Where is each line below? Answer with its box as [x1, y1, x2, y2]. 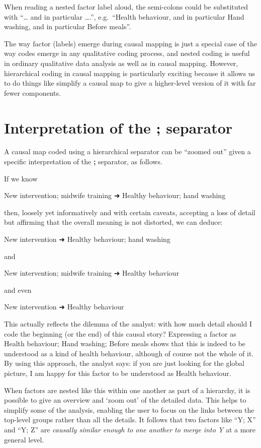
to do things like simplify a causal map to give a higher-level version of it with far [4, 78, 256, 88]
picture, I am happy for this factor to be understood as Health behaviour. [4, 367, 231, 378]
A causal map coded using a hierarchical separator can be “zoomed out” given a [4, 146, 251, 157]
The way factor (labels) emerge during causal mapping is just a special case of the [4, 38, 257, 48]
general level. [4, 434, 44, 444]
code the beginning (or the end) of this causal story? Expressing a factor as [4, 328, 236, 339]
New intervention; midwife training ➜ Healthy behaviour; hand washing [4, 190, 226, 201]
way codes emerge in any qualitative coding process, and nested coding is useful [4, 48, 250, 58]
